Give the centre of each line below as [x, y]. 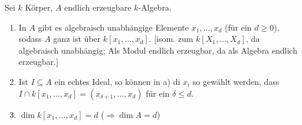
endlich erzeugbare [98, 7]
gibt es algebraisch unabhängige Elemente [113, 27]
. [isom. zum [171, 39]
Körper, [39, 7]
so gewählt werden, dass [236, 81]
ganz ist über [77, 39]
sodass [30, 39]
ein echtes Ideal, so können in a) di [117, 81]
